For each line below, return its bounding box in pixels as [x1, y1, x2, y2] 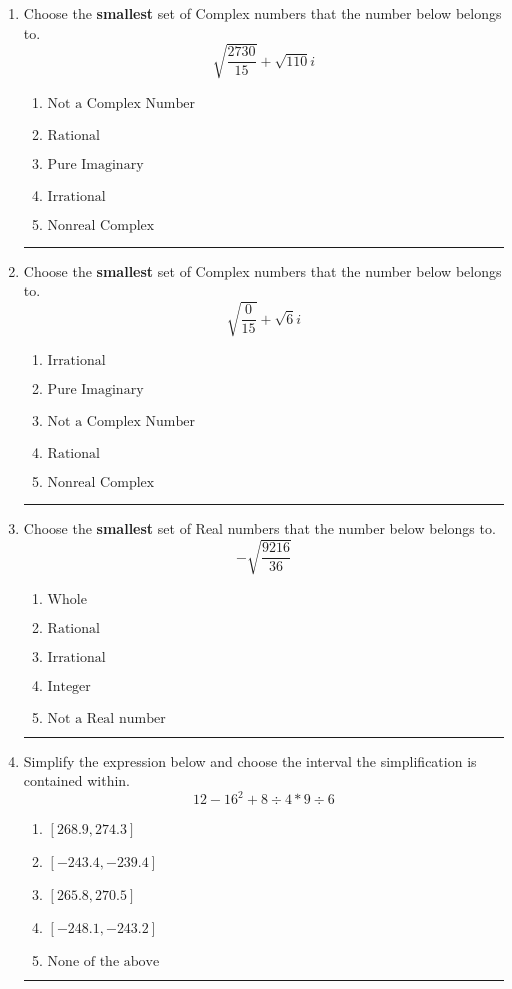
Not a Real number [47, 711, 166, 726]
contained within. [23, 770, 130, 791]
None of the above [47, 955, 160, 970]
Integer [47, 679, 91, 694]
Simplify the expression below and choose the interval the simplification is [23, 750, 477, 771]
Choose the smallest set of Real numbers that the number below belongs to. [23, 518, 496, 539]
